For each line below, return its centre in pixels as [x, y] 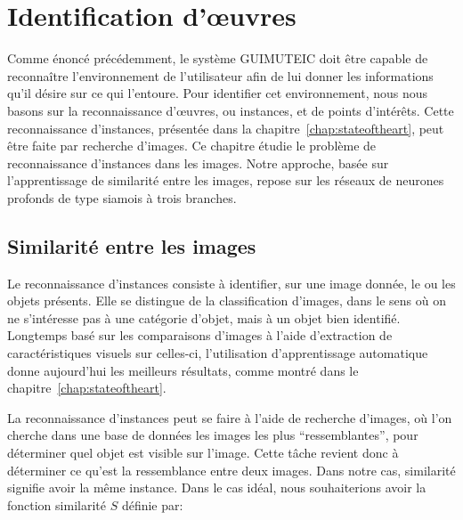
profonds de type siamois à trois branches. [122, 197]
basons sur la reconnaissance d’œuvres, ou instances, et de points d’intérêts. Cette [231, 110]
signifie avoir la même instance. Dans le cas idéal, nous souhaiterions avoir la [217, 487]
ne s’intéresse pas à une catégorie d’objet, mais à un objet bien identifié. [204, 317]
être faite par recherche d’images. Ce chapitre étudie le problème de [192, 146]
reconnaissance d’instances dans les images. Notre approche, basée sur [198, 162]
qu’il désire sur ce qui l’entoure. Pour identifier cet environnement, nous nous [218, 93]
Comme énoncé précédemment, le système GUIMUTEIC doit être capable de [218, 58]
